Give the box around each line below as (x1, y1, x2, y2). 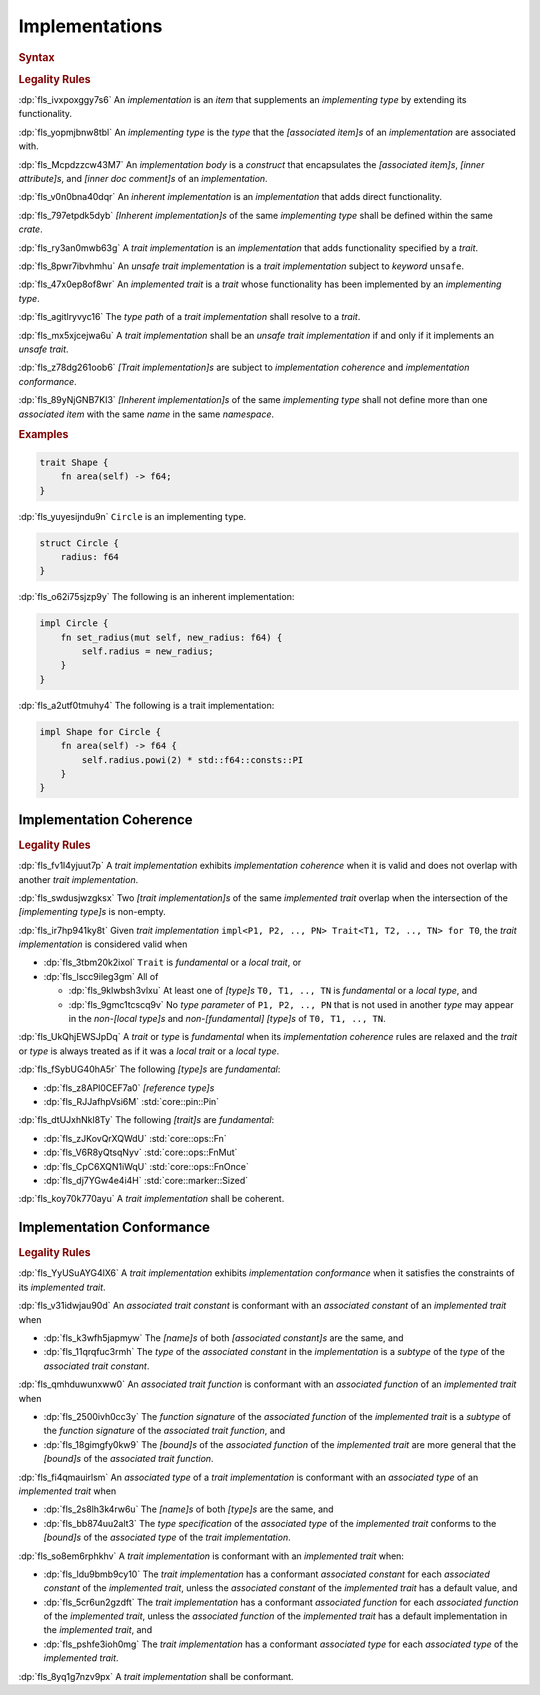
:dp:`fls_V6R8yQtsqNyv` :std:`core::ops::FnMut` (43, 1146, 238, 1159)
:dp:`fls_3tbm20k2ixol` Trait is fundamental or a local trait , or (43, 956, 302, 969)
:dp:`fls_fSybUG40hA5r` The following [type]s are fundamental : (18, 1063, 281, 1075)
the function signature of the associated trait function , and (43, 1425, 286, 1437)
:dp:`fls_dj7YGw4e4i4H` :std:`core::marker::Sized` (43, 1174, 249, 1186)
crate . (18, 223, 44, 235)
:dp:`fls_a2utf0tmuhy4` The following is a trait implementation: (18, 699, 275, 711)
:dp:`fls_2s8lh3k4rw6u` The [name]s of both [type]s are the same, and (43, 1503, 334, 1515)
